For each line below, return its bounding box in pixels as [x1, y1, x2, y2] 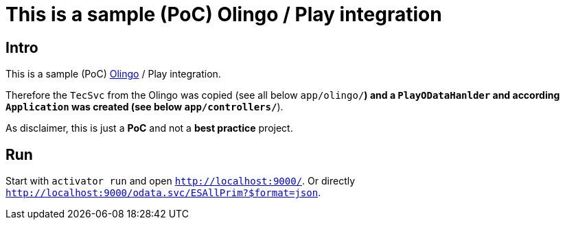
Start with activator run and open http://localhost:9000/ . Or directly [5, 175, 356, 187]
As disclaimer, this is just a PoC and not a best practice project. [5, 122, 293, 134]
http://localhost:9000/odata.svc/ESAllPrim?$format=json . [5, 187, 321, 199]
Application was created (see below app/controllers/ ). [5, 101, 284, 113]
